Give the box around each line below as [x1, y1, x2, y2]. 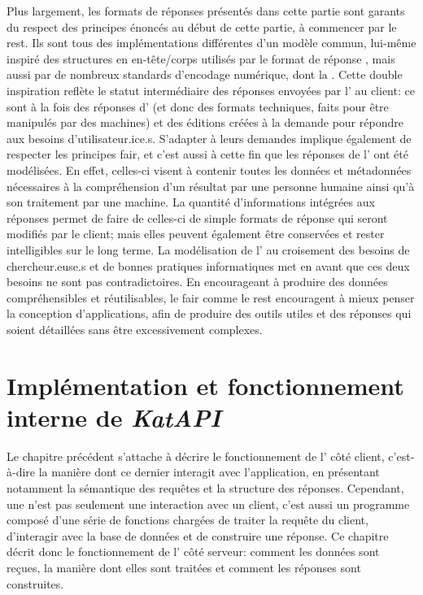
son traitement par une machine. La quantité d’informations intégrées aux [7, 193, 375, 211]
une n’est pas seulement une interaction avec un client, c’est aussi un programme [7, 495, 410, 512]
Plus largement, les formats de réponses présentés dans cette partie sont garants [7, 2, 405, 19]
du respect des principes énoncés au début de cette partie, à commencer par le [7, 18, 397, 35]
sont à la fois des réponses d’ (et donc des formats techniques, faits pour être [7, 98, 389, 115]
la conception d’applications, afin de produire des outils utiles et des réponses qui [7, 305, 412, 322]
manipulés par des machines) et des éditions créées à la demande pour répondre [7, 114, 403, 131]
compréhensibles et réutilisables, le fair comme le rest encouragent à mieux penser [7, 289, 415, 306]
